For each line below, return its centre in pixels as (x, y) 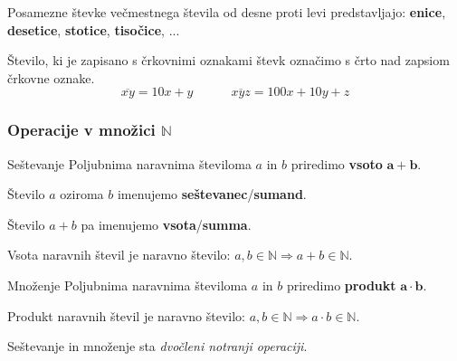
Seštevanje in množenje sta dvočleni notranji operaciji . (157, 346)
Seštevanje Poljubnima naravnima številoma (129, 163)
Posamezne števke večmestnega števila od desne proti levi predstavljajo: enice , (227, 12)
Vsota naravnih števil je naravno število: (119, 255)
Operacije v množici (81, 130)
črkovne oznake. (51, 77)
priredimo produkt (341, 285)
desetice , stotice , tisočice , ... (94, 29)
